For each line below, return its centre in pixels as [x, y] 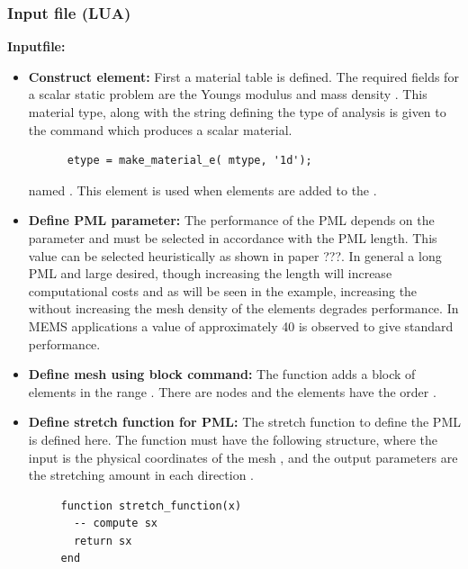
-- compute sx [115, 524]
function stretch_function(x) [151, 506]
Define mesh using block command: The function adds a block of [222, 374]
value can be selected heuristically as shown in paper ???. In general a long [235, 255]
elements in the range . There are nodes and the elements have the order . [232, 391]
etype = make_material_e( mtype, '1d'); [189, 161]
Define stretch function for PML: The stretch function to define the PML [244, 422]
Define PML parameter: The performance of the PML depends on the [231, 220]
